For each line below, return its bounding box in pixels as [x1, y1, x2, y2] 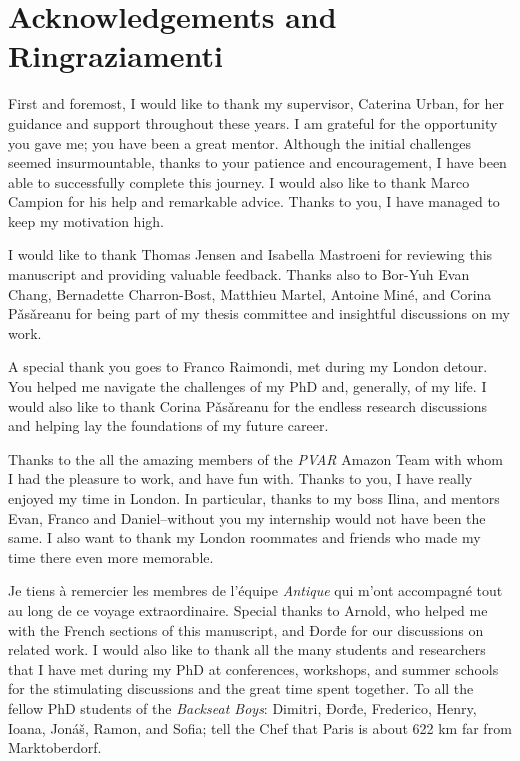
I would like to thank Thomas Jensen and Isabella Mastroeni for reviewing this [8, 244, 493, 265]
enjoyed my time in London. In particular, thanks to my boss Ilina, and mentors [8, 488, 500, 508]
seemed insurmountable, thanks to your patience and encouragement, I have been [8, 152, 507, 173]
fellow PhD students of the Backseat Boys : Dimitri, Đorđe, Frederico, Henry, [8, 697, 477, 718]
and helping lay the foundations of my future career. [8, 415, 329, 436]
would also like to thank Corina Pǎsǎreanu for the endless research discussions [8, 395, 488, 416]
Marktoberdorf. [8, 737, 102, 758]
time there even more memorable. [8, 546, 214, 567]
